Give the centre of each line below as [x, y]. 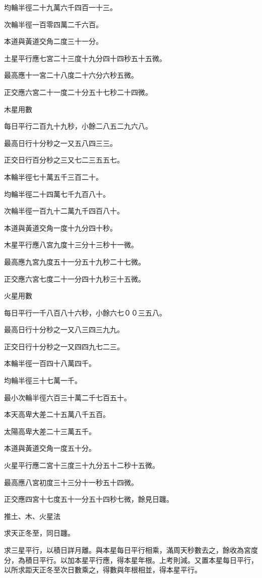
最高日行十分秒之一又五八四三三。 [60, 143]
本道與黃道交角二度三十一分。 [53, 41]
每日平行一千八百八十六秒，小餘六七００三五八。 [85, 312]
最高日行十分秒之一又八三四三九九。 [64, 329]
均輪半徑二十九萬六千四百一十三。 [60, 7]
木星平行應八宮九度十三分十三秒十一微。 [71, 245]
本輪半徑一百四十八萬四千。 [50, 363]
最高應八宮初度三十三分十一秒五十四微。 [71, 482]
